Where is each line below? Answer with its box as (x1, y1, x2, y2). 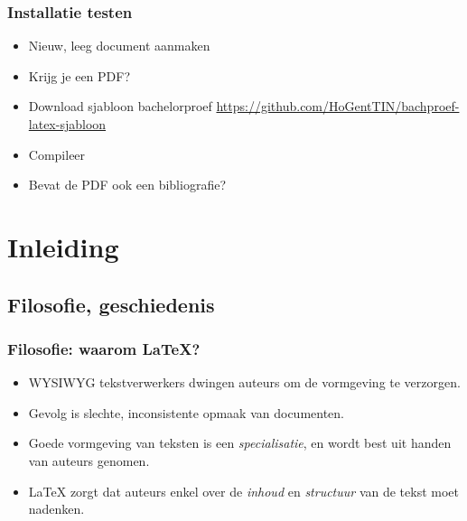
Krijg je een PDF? (28, 66, 131, 85)
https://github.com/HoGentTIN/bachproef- (216, 97, 460, 116)
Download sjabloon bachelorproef (28, 97, 212, 116)
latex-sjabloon (28, 115, 107, 133)
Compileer (28, 144, 86, 163)
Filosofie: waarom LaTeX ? (7, 337, 201, 359)
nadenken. (28, 499, 85, 518)
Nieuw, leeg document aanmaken (28, 36, 210, 55)
